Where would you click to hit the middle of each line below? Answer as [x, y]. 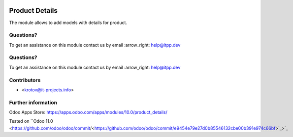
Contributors [25, 80]
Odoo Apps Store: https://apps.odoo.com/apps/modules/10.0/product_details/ [88, 112]
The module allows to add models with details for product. [68, 23]
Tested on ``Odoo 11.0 [31, 121]
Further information [33, 102]
